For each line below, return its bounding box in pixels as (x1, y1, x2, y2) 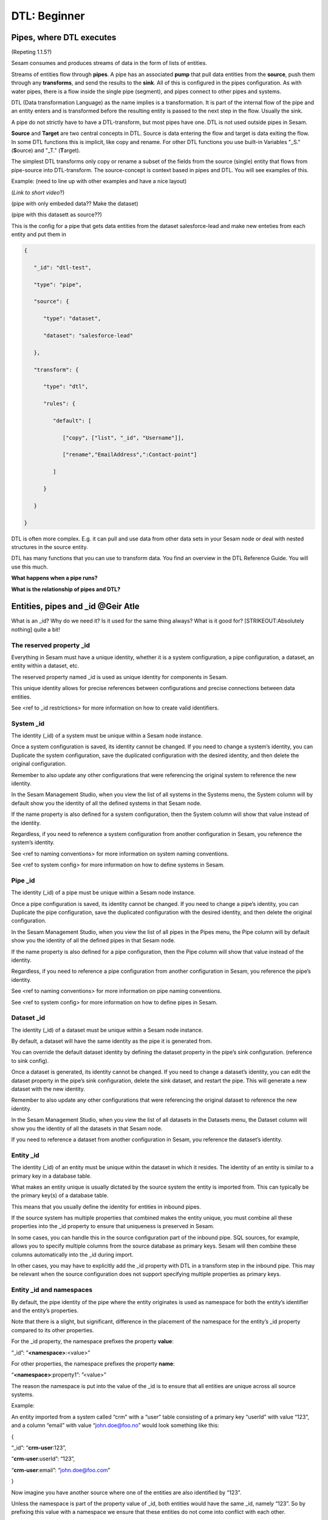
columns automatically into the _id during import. (11, 1251, 134, 1258)
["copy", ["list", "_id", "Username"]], (62, 434, 185, 441)
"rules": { (43, 400, 76, 407)
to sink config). (11, 1057, 49, 1064)
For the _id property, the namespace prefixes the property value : (11, 1338, 174, 1345)
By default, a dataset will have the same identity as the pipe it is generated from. (11, 1037, 213, 1045)
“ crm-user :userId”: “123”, (11, 1455, 75, 1462)
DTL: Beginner (11, 9, 85, 22)
